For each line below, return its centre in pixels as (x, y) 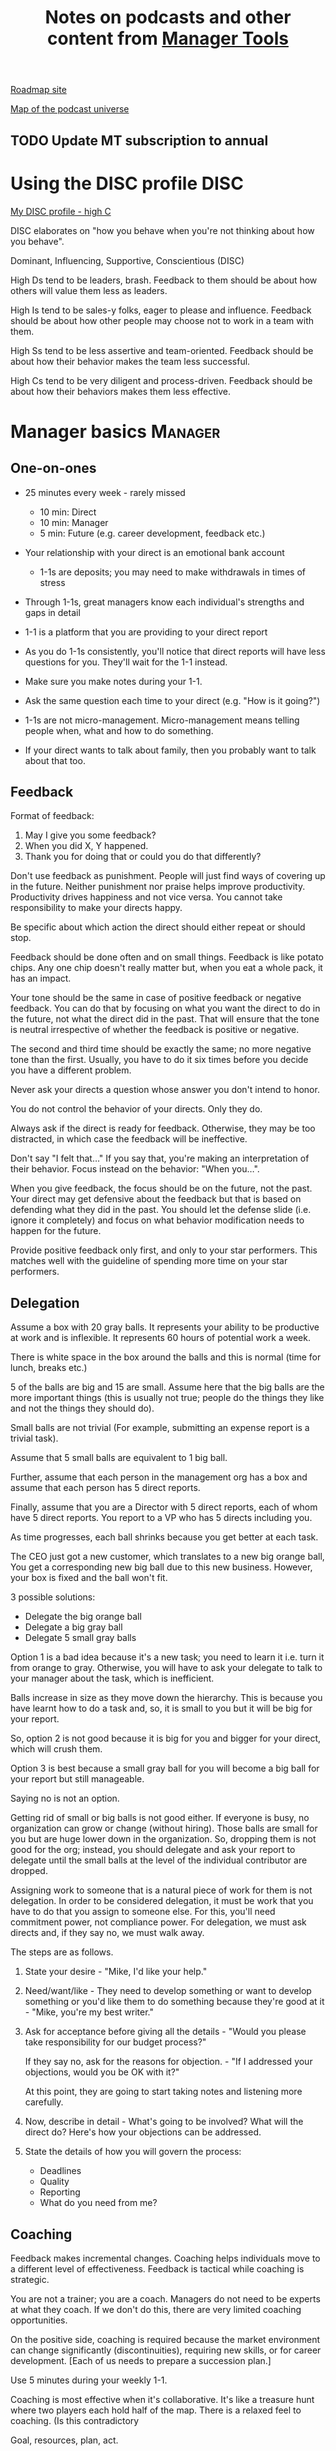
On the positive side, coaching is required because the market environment (165, 2339)
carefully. (44, 2102)
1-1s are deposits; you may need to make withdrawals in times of (172, 572)
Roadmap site (38, 90)
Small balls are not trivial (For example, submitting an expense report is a (160, 1428)
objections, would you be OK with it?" (102, 2072)
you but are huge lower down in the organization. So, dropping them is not (163, 1839)
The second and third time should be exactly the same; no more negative (161, 1049)
